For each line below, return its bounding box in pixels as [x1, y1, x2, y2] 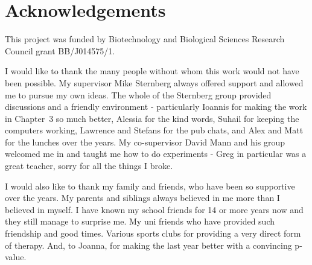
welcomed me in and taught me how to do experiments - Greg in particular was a [5, 147, 307, 160]
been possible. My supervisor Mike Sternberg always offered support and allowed [5, 76, 304, 89]
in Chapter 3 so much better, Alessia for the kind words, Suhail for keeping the [5, 112, 299, 124]
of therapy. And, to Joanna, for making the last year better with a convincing [5, 238, 292, 251]
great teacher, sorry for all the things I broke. [5, 159, 173, 172]
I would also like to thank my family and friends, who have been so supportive [5, 179, 295, 192]
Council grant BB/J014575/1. [5, 44, 115, 57]
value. [5, 251, 27, 263]
